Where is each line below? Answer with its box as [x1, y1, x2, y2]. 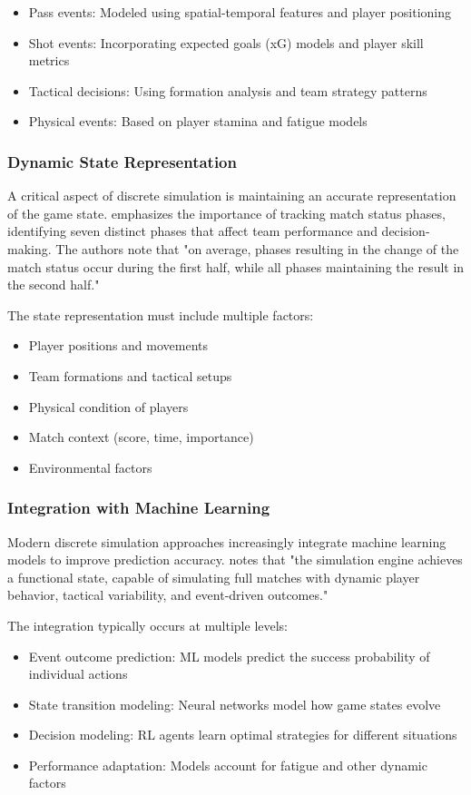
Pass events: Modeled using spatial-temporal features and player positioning [28, 3, 452, 21]
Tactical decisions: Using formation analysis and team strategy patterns [28, 81, 427, 100]
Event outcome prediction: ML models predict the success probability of [28, 646, 430, 665]
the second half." [7, 275, 100, 294]
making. [7, 239, 52, 258]
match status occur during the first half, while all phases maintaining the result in [7, 257, 465, 276]
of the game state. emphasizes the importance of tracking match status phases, [7, 203, 446, 222]
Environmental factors [28, 457, 152, 476]
